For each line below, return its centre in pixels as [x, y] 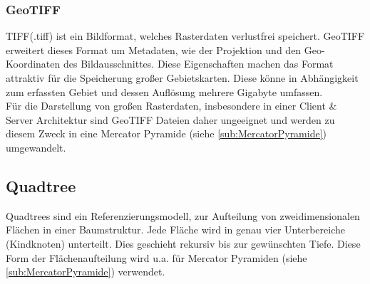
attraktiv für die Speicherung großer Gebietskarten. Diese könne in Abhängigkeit [182, 78]
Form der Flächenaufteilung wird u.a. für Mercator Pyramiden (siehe [156, 257]
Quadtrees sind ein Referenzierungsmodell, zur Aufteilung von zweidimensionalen [183, 215]
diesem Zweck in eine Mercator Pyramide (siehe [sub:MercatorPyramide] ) [166, 133]
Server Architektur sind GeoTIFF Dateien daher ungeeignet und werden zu [170, 119]
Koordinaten [33, 64]
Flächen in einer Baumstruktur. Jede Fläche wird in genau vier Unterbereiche [175, 230]
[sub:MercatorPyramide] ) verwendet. [86, 272]
